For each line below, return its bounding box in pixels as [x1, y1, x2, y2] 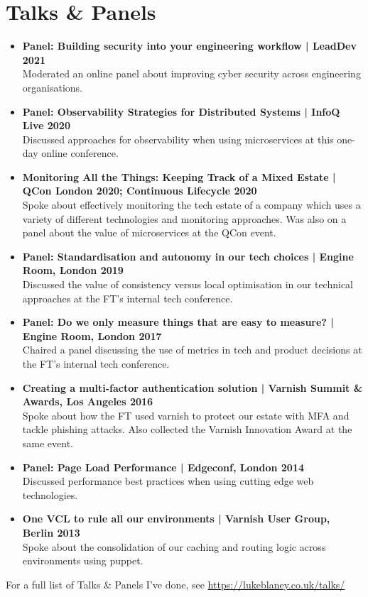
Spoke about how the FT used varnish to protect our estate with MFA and [22, 407, 350, 422]
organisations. [22, 80, 83, 94]
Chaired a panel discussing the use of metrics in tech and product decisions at [22, 342, 362, 357]
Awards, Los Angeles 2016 [22, 394, 153, 409]
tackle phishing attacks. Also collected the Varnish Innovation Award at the [22, 422, 352, 437]
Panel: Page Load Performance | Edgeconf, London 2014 [22, 459, 304, 474]
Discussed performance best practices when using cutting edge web [22, 473, 314, 488]
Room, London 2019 [22, 263, 124, 278]
